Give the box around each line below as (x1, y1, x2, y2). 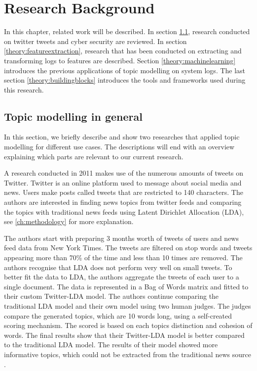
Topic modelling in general (4, 108, 143, 124)
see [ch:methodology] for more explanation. (4, 216, 134, 227)
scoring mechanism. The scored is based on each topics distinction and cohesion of (4, 320, 253, 330)
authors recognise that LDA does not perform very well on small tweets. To (4, 262, 232, 272)
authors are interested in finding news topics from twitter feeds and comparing (4, 197, 242, 207)
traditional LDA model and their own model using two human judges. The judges (4, 300, 251, 311)
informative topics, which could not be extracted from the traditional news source (4, 349, 251, 359)
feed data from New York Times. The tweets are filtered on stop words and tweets (4, 242, 253, 253)
